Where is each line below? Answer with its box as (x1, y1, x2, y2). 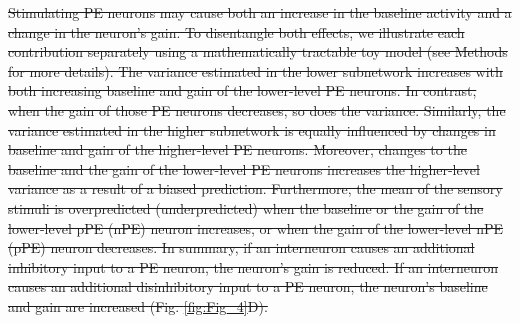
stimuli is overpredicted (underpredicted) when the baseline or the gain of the (8, 197, 484, 218)
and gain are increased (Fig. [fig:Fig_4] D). (8, 295, 268, 316)
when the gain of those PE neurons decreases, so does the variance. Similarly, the (8, 99, 506, 120)
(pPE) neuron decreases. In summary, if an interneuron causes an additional (8, 237, 475, 258)
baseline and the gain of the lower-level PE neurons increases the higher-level (8, 158, 480, 179)
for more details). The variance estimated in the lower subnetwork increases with (8, 60, 503, 81)
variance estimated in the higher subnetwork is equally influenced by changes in (8, 119, 496, 140)
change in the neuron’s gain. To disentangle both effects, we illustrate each (8, 21, 465, 42)
